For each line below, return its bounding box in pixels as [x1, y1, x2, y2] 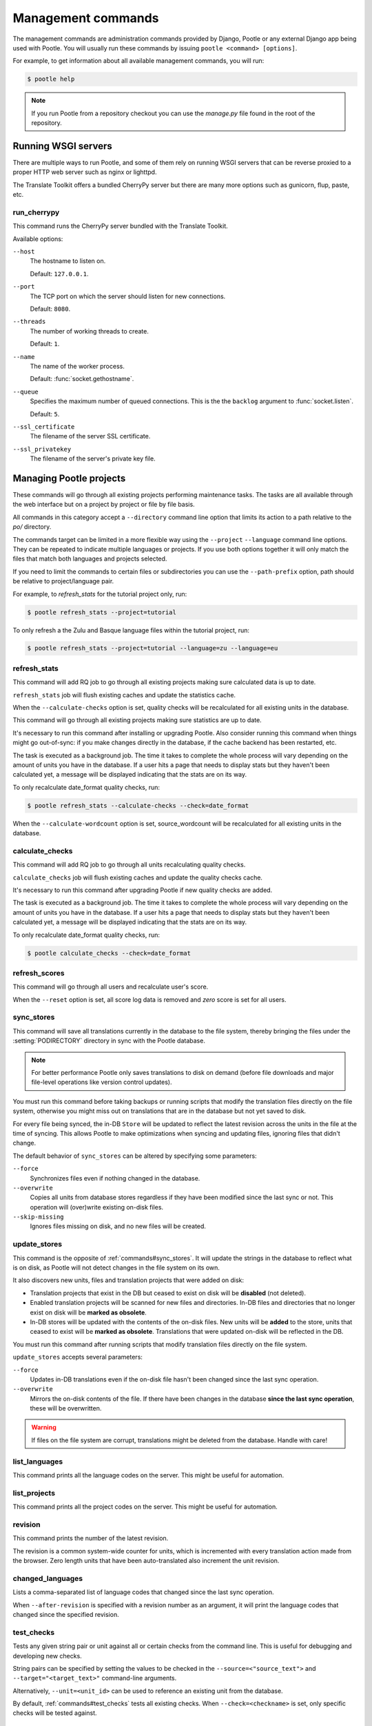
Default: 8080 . [30, 304, 71, 313]
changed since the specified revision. [12, 1610, 120, 1618]
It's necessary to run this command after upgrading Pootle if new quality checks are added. [12, 886, 273, 894]
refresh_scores [12, 968, 65, 978]
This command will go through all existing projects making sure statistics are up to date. [12, 716, 262, 724]
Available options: [12, 235, 63, 243]
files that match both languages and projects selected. [12, 554, 167, 563]
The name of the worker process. [30, 362, 125, 370]
